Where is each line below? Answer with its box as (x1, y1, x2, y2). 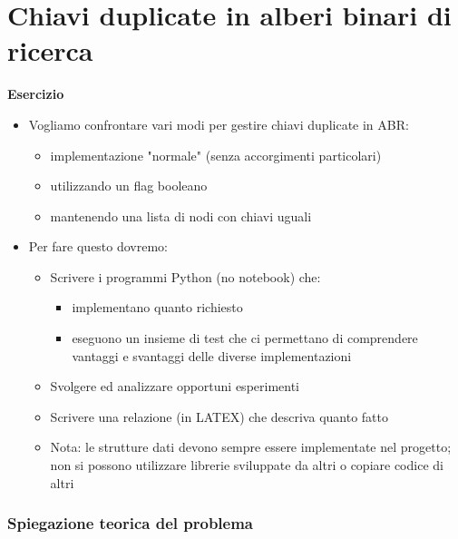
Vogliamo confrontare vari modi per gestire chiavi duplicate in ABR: (28, 114, 409, 133)
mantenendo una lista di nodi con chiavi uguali (50, 206, 312, 225)
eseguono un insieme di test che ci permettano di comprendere (72, 328, 418, 348)
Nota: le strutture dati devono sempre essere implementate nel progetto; (50, 437, 452, 456)
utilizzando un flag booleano (50, 176, 208, 195)
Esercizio (7, 84, 64, 103)
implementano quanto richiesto (72, 298, 243, 317)
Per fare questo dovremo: (28, 237, 169, 256)
